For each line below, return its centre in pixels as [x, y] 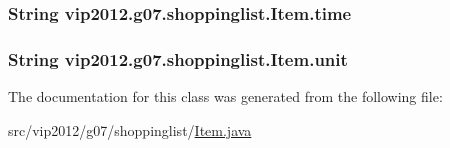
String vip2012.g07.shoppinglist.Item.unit [178, 58]
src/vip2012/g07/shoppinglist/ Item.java [130, 129]
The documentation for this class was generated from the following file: [225, 96]
